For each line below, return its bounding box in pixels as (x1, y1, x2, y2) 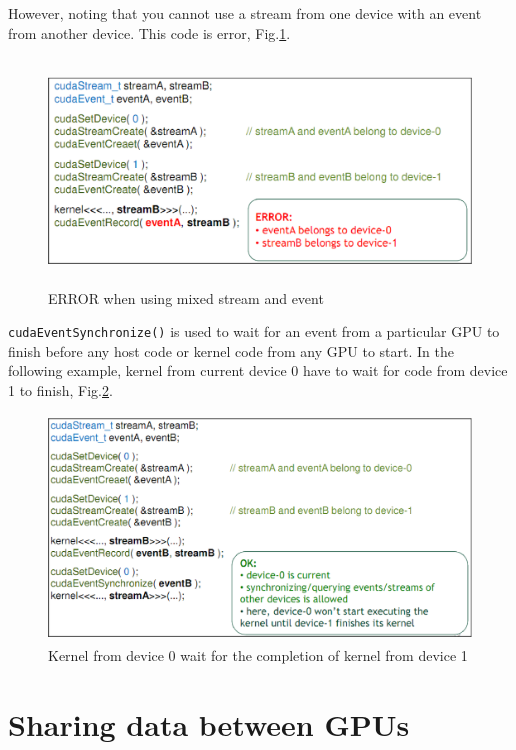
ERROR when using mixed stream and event (48, 287, 324, 308)
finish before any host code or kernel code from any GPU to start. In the (8, 340, 454, 361)
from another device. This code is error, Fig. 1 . (8, 22, 291, 43)
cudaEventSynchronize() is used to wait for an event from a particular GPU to (8, 321, 500, 342)
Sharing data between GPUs (8, 703, 410, 744)
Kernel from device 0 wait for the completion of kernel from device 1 (48, 644, 468, 665)
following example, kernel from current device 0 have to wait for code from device (8, 360, 508, 381)
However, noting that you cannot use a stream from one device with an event (8, 3, 482, 23)
